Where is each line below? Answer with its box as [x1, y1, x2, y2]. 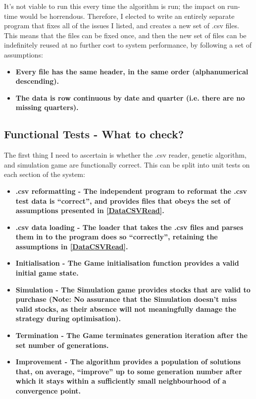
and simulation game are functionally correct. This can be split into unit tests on [4, 159, 250, 170]
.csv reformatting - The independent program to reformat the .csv [15, 185, 247, 196]
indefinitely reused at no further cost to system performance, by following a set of [4, 40, 252, 50]
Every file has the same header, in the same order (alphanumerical [15, 66, 249, 76]
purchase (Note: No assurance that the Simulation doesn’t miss [15, 294, 237, 304]
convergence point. [15, 386, 81, 396]
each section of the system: [4, 169, 85, 179]
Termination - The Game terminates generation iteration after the [15, 330, 248, 341]
